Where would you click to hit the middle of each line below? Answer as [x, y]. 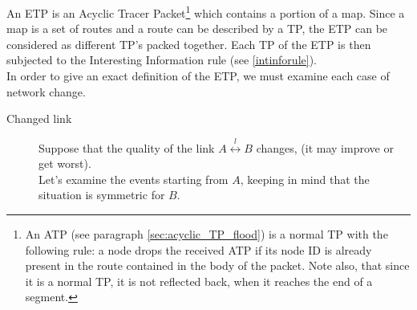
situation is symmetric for [102, 195]
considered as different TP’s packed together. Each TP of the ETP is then [189, 44]
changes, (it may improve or [325, 147]
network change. [46, 91]
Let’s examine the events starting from [134, 179]
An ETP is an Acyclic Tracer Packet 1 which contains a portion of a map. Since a [206, 12]
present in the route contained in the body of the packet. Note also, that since [217, 265]
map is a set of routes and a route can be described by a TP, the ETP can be [197, 29]
